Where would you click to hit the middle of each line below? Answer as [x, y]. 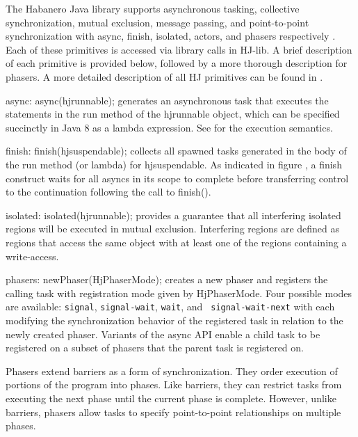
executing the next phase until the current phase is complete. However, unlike [171, 398]
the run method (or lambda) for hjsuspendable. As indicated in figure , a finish [174, 164]
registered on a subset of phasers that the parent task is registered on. [155, 348]
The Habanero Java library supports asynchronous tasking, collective [153, 8]
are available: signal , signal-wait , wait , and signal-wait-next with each [170, 307]
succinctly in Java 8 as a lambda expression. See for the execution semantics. [169, 127]
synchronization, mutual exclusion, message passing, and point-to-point [157, 22]
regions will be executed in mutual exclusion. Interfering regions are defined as [173, 229]
